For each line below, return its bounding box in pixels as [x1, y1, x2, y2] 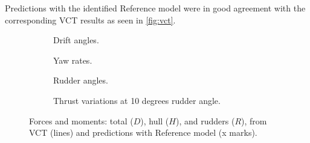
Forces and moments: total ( [29, 114, 134, 127]
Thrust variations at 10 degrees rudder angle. [53, 94, 221, 106]
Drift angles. [53, 34, 99, 46]
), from [241, 114, 267, 127]
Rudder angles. [53, 74, 108, 87]
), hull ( [140, 114, 169, 127]
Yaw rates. [53, 53, 92, 66]
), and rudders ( [175, 114, 235, 127]
